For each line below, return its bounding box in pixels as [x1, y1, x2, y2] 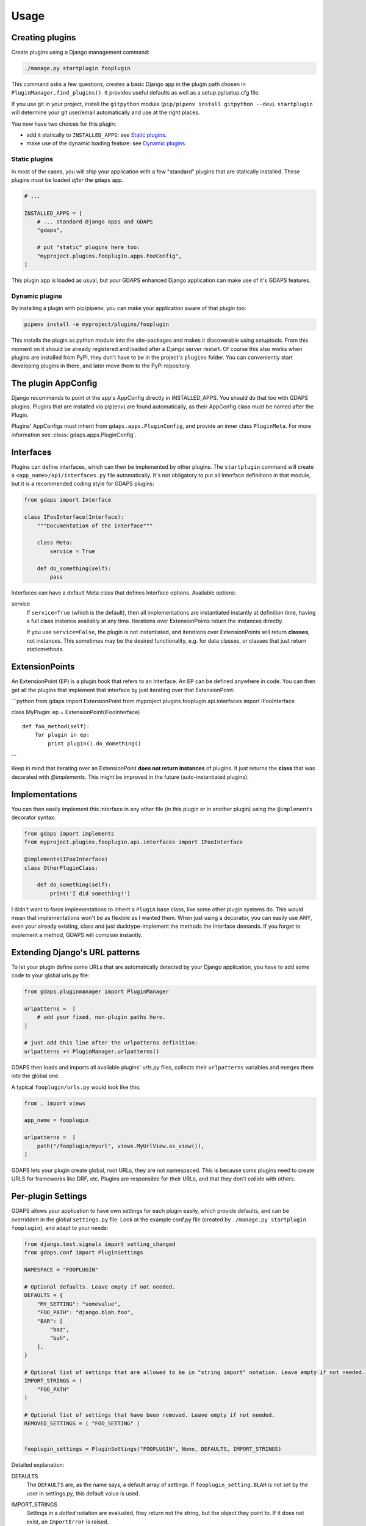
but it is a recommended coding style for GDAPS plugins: [11, 480, 155, 488]
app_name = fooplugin [24, 1117, 89, 1124]
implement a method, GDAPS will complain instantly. [11, 931, 143, 938]
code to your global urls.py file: [11, 972, 90, 979]
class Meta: [37, 539, 73, 546]
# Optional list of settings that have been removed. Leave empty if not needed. [24, 1411, 276, 1419]
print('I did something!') [49, 890, 131, 897]
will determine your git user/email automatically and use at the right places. [11, 109, 201, 116]
